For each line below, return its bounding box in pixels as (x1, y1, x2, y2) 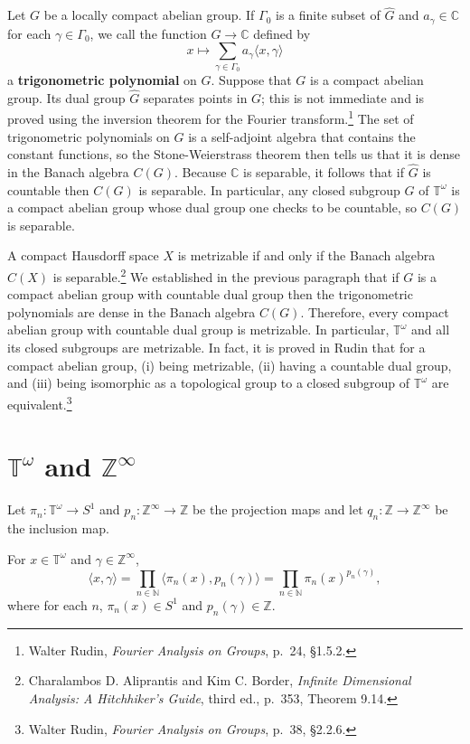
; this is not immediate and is (261, 88, 424, 107)
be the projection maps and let (192, 500, 363, 519)
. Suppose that (211, 71, 292, 89)
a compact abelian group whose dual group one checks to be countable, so (7, 198, 417, 217)
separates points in (143, 88, 248, 107)
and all (411, 320, 450, 339)
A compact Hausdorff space (7, 246, 159, 265)
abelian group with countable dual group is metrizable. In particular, (7, 320, 390, 339)
